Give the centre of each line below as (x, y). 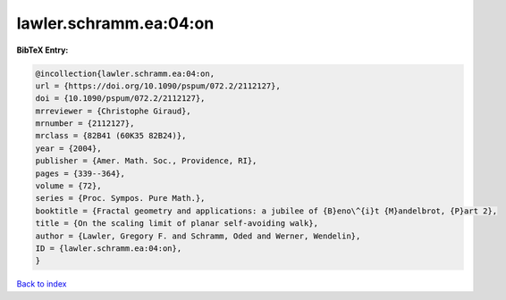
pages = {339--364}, (80, 173)
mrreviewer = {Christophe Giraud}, (113, 111)
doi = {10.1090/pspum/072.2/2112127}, (120, 99)
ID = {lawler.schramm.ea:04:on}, (109, 249)
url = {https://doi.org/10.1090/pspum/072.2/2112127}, (158, 86)
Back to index (42, 284)
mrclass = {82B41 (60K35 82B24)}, (111, 136)
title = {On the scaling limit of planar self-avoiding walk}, (177, 224)
